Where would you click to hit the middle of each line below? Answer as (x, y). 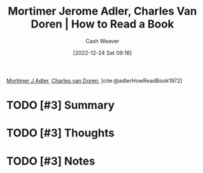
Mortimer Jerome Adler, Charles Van (102, 11)
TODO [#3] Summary (60, 105)
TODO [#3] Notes (51, 161)
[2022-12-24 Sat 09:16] (102, 52)
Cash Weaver (102, 41)
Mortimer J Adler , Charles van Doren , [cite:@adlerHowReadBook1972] (94, 80)
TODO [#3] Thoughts (60, 133)
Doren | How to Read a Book (102, 24)
